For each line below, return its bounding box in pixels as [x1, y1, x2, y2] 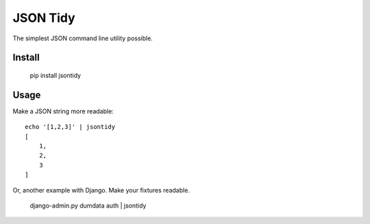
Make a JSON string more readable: [12, 107, 114, 115]
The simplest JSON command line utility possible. [12, 34, 153, 42]
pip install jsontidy [29, 71, 82, 79]
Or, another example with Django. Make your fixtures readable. [12, 186, 190, 194]
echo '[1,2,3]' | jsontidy [25, 123, 116, 131]
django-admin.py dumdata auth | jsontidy [29, 201, 147, 210]
